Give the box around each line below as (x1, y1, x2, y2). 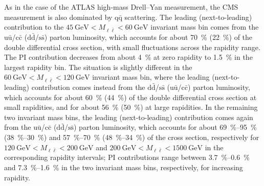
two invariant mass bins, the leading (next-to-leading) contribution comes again (4, 111, 253, 122)
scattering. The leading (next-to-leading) (124, 11, 252, 22)
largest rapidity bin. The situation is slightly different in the (4, 61, 192, 72)
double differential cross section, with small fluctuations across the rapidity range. (4, 41, 260, 52)
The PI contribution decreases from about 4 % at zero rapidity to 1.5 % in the (4, 52, 253, 62)
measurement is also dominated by (4, 11, 113, 22)
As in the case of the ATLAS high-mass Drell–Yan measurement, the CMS (4, 2, 238, 12)
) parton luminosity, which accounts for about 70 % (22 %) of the (44, 31, 253, 42)
